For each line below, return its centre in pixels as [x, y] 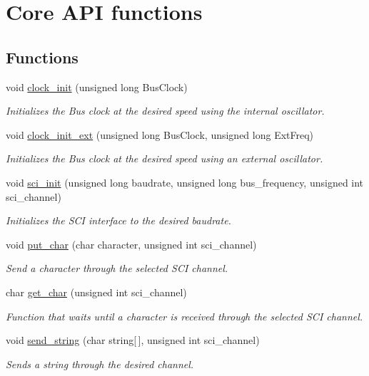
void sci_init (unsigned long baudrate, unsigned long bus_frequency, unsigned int [185, 182]
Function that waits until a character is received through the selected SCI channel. [184, 316]
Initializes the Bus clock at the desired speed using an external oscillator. [165, 158]
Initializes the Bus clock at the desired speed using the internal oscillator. [165, 111]
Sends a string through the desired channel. [100, 364]
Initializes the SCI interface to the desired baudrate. [118, 220]
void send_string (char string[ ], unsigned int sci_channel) [133, 340]
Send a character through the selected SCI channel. [117, 268]
